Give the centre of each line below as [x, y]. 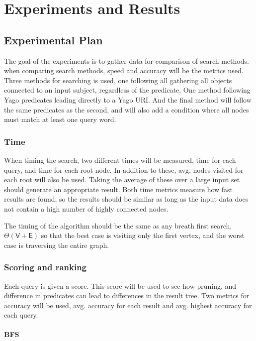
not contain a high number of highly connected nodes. [86, 208]
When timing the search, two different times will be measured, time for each [120, 160]
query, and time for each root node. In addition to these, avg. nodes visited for [124, 170]
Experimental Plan [53, 40]
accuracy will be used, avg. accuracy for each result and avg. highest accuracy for [128, 305]
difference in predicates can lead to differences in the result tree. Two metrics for [127, 295]
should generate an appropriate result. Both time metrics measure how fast [119, 189]
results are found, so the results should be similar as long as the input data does [126, 199]
